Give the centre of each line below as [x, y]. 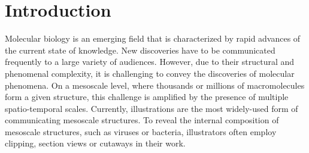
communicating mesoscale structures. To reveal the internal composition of [142, 120]
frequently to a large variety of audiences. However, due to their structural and [150, 62]
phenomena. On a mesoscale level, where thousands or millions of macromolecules [155, 85]
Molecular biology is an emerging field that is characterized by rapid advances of [153, 38]
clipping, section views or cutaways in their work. [95, 143]
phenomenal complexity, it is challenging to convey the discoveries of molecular [150, 73]
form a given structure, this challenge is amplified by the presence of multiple [147, 97]
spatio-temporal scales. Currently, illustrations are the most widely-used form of [152, 108]
